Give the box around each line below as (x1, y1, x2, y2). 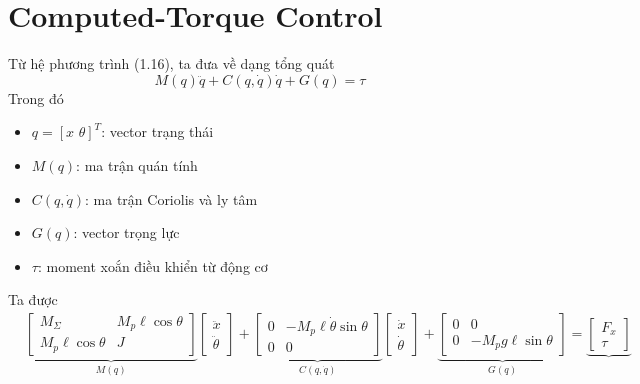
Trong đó (8, 87, 64, 108)
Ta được (8, 289, 58, 310)
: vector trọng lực (73, 222, 180, 243)
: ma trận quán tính (76, 154, 198, 175)
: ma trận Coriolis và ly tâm (85, 188, 258, 209)
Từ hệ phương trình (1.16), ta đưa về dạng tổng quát (8, 53, 335, 74)
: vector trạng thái (101, 121, 214, 142)
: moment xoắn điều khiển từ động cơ (37, 255, 268, 276)
